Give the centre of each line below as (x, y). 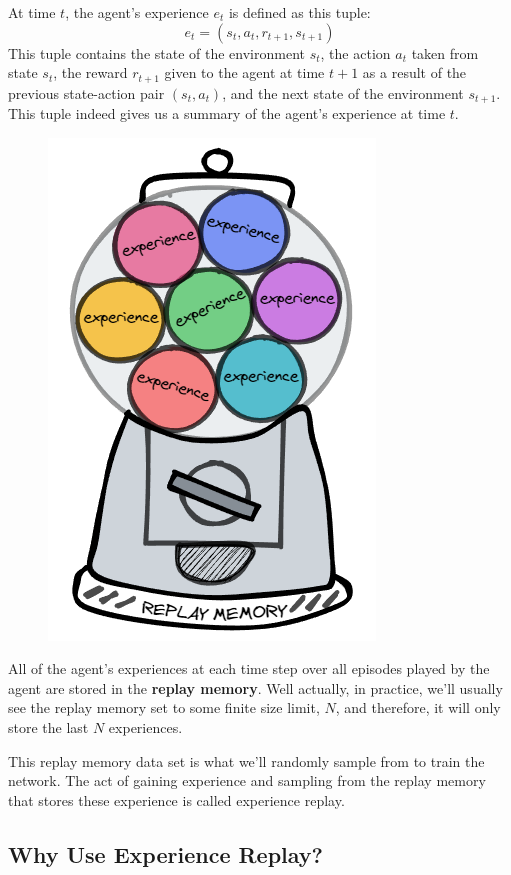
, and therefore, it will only (418, 707)
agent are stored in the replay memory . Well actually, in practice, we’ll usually (255, 687)
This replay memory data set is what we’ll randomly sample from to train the (246, 760)
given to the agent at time (244, 72)
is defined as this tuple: (299, 12)
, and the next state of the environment (343, 92)
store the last (48, 727)
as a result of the (414, 72)
